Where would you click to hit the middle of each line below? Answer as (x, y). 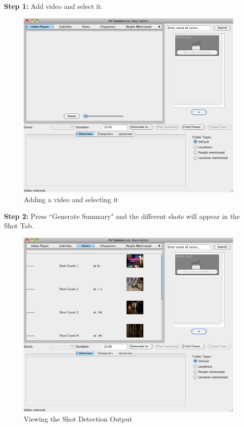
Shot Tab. (19, 226)
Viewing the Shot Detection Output (78, 418)
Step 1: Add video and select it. (53, 6)
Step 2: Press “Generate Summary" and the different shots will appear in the (122, 216)
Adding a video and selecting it (71, 199)
